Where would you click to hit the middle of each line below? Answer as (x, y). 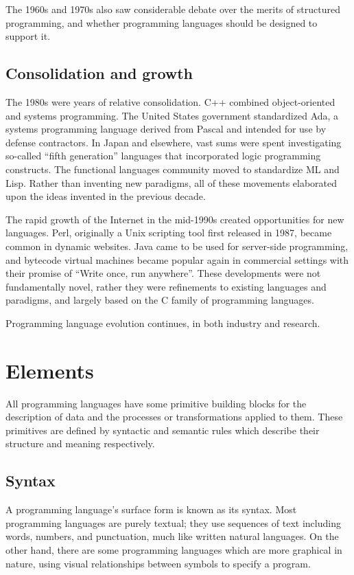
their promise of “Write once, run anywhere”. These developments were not (163, 273)
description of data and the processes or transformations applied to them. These (174, 417)
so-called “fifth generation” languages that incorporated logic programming (163, 156)
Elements (50, 370)
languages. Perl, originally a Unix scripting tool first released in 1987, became (169, 233)
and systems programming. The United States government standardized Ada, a (172, 115)
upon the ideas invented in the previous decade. (106, 196)
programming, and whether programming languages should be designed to (162, 22)
